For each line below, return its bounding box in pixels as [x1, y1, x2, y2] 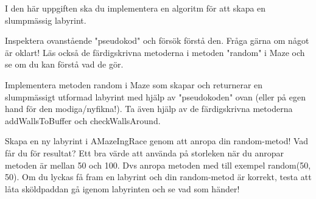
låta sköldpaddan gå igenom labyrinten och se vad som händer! [5, 182, 240, 195]
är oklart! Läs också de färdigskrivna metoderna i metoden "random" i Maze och [5, 46, 305, 58]
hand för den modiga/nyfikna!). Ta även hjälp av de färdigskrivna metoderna [5, 102, 293, 115]
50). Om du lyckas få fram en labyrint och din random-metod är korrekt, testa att [5, 170, 312, 183]
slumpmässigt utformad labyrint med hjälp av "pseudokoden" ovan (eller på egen [5, 90, 306, 103]
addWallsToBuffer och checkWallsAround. [5, 114, 161, 127]
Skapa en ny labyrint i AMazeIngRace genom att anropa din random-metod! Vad [5, 134, 309, 147]
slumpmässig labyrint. [5, 13, 86, 26]
